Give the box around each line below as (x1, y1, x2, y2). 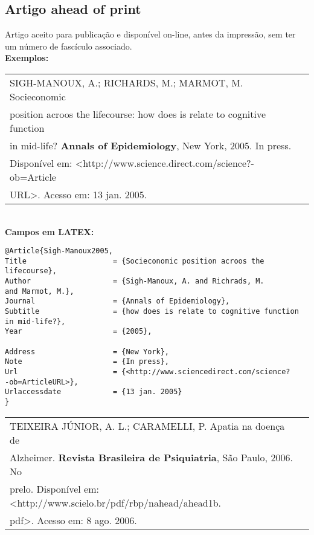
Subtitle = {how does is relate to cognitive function (5, 307, 299, 316)
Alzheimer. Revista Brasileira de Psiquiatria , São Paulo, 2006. (10, 450, 293, 464)
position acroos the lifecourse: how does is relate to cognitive (10, 106, 266, 121)
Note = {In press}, (5, 357, 170, 366)
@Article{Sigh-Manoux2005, (5, 247, 113, 256)
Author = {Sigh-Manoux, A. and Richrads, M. (5, 277, 264, 286)
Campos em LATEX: (5, 225, 94, 238)
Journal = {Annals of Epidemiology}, (5, 297, 230, 306)
